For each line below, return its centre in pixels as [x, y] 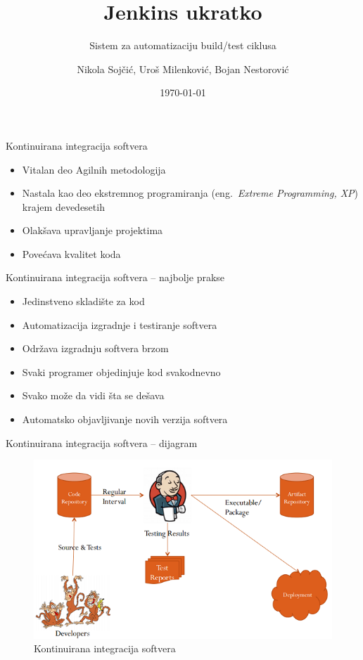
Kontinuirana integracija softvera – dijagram [102, 442]
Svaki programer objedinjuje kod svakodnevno [121, 371]
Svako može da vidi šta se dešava [93, 395]
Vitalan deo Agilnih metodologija [94, 169]
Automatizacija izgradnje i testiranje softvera [120, 324]
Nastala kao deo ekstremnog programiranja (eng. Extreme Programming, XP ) [190, 193]
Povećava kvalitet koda [71, 253]
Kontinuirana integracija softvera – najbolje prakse [115, 277]
